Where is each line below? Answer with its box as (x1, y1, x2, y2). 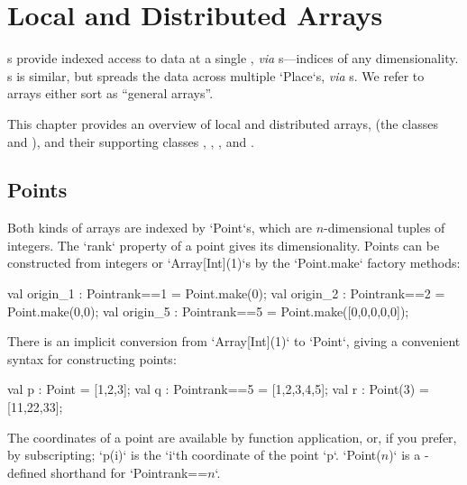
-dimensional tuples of (324, 218, 445, 237)
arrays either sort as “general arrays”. (7, 84, 214, 103)
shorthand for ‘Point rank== (50, 462, 208, 481)
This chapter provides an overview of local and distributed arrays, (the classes (7, 114, 438, 133)
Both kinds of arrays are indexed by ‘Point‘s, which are (7, 218, 312, 237)
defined (7, 462, 47, 481)
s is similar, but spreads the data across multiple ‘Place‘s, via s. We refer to (7, 66, 425, 85)
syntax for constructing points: (7, 349, 177, 368)
